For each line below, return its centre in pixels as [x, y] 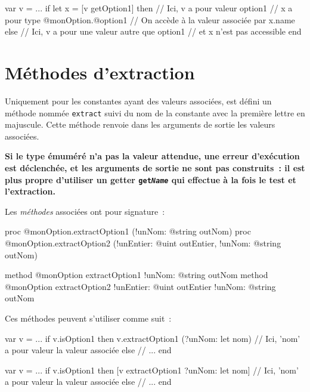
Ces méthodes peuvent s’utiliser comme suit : [88, 318]
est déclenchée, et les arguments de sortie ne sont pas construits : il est [155, 167]
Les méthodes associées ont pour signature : [85, 211]
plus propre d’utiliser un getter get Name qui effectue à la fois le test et [151, 179]
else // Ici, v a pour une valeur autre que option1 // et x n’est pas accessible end [153, 31]
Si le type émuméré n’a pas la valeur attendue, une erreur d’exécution [152, 156]
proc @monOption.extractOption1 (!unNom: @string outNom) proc [128, 231]
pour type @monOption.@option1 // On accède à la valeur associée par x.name [150, 19]
